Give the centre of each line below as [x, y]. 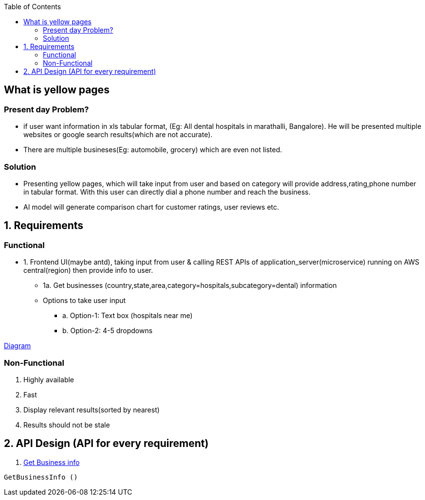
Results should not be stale [67, 425]
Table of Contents [33, 7]
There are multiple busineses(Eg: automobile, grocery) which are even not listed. [153, 150]
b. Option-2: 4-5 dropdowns [108, 331]
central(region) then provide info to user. [88, 270]
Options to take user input [84, 301]
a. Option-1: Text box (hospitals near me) [128, 316]
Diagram [18, 346]
